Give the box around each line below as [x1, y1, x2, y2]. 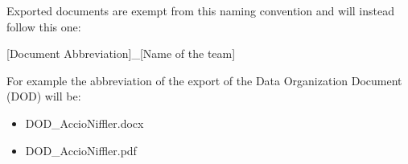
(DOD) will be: [6, 88, 81, 105]
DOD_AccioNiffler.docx [25, 114, 144, 131]
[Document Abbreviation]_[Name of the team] [6, 45, 236, 62]
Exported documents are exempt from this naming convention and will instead [6, 2, 395, 18]
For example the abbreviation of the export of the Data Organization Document [6, 72, 402, 88]
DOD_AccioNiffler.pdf [25, 141, 137, 158]
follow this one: [6, 18, 81, 35]
